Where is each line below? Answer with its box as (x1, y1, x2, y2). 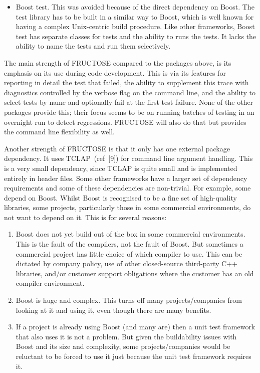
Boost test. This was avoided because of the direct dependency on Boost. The (16, 2, 254, 12)
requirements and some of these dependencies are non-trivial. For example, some (4, 182, 251, 193)
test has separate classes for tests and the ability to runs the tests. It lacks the (16, 31, 256, 41)
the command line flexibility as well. (4, 126, 115, 137)
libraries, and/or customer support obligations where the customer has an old (16, 268, 254, 278)
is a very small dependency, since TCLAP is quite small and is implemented (4, 162, 237, 173)
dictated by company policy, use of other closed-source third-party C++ (16, 258, 237, 269)
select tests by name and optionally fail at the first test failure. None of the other (4, 97, 253, 107)
